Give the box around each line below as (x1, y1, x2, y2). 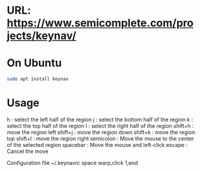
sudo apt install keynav (7, 76, 69, 82)
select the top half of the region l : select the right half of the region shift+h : (7, 122, 194, 129)
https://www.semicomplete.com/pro (7, 16, 194, 30)
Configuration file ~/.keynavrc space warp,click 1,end (7, 159, 138, 166)
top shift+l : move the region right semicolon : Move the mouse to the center (7, 135, 194, 142)
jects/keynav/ (7, 29, 77, 42)
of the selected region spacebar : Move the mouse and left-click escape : (7, 141, 188, 148)
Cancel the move (7, 148, 48, 155)
